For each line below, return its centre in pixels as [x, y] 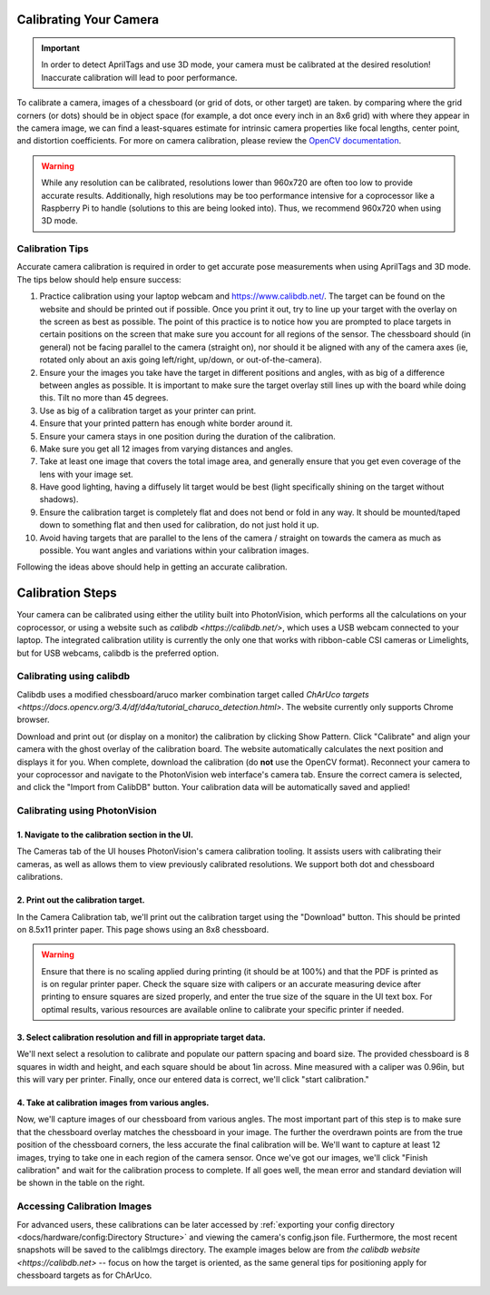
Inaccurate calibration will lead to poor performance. [139, 77]
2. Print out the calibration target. [81, 900]
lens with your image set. [86, 474]
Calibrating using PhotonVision [87, 811]
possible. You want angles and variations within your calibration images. [174, 550]
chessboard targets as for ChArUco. [84, 1275]
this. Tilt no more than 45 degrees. [104, 398]
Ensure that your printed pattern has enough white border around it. [166, 423]
